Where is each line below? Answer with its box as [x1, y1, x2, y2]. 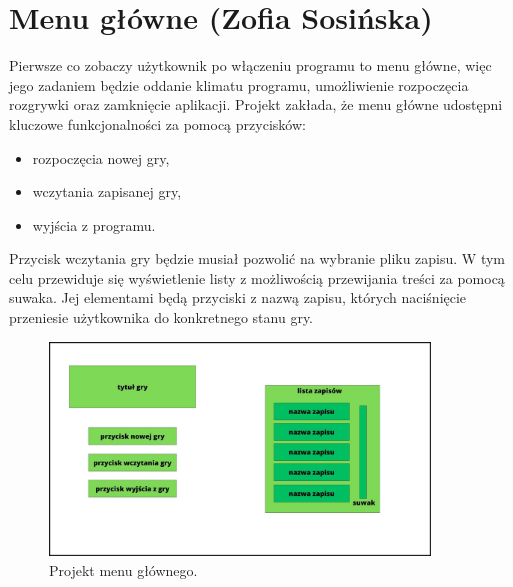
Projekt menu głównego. [49, 559, 198, 580]
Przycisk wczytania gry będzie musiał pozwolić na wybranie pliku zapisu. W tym [9, 248, 506, 269]
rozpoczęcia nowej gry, [32, 147, 170, 168]
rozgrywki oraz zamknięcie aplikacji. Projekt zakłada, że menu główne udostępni [9, 94, 503, 115]
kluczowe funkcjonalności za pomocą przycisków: [9, 113, 306, 134]
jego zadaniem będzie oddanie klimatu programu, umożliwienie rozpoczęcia [9, 74, 469, 95]
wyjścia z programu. [32, 214, 156, 235]
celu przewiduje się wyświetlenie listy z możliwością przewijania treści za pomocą [9, 267, 505, 288]
